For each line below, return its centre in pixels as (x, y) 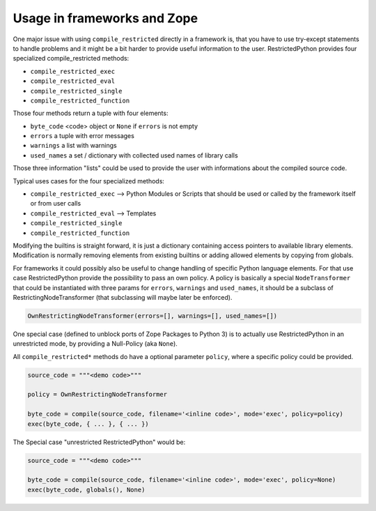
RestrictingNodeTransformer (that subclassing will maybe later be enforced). (123, 297)
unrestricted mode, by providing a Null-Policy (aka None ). (95, 344)
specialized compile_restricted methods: (71, 59)
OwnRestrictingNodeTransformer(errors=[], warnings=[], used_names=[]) (152, 316)
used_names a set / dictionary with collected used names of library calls (134, 155)
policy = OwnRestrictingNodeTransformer (97, 395)
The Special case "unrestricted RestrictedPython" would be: (99, 442)
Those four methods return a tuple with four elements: (91, 113)
